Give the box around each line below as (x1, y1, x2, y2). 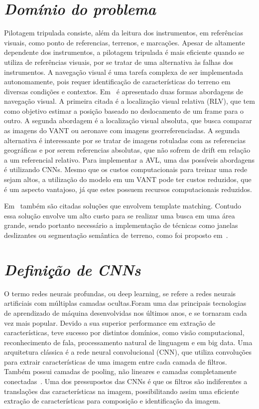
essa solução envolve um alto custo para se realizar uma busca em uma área (4, 210, 235, 220)
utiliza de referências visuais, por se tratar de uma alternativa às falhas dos (4, 56, 234, 67)
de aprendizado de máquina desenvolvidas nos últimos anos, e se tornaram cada (4, 307, 247, 318)
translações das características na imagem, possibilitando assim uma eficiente (4, 386, 239, 396)
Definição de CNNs (4, 259, 141, 280)
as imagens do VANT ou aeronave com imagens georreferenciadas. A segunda (4, 125, 240, 136)
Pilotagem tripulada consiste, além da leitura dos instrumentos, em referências (4, 27, 243, 38)
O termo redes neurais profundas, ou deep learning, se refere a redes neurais (4, 288, 236, 298)
